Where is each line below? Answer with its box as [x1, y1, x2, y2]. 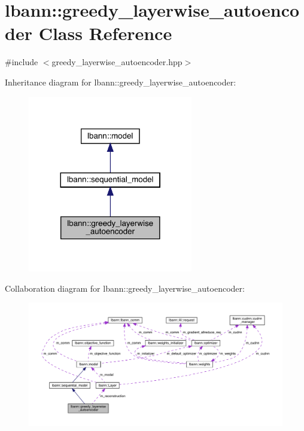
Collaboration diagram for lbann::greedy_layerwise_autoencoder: [5, 282, 245, 294]
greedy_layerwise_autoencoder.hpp [51, 56, 183, 68]
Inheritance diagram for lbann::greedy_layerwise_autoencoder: [5, 75, 236, 88]
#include [5, 56, 38, 68]
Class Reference [38, 21, 172, 45]
